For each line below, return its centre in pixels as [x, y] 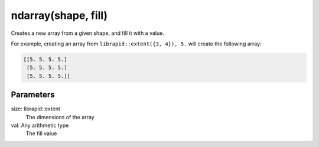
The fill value [41, 133]
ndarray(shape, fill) [59, 15]
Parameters [33, 95]
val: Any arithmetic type [40, 125]
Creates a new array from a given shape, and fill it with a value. [88, 33]
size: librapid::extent [35, 109]
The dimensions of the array [60, 117]
